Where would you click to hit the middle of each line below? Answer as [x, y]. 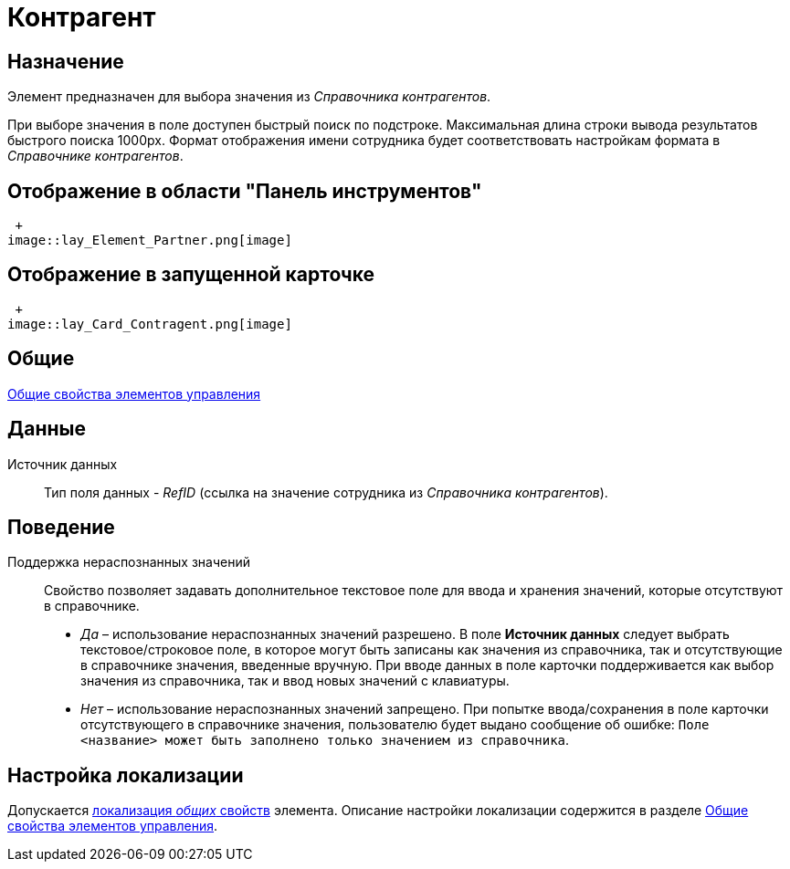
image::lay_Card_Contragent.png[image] [150, 324]
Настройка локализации [126, 775]
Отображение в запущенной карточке [191, 275]
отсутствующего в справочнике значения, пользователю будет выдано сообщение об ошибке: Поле [395, 725]
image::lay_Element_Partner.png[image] [150, 241]
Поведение [61, 527]
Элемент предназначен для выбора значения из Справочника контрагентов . [249, 97]
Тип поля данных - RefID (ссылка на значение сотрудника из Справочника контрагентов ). [326, 492]
